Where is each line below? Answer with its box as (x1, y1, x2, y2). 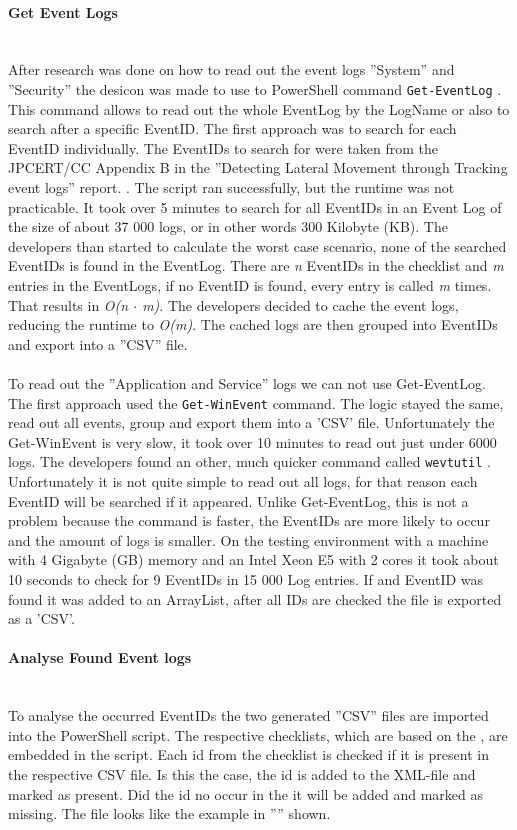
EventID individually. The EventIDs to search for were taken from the (8, 137, 439, 158)
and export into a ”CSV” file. (8, 333, 188, 354)
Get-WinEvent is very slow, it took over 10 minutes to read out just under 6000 (8, 431, 497, 452)
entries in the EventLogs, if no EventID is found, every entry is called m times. (8, 274, 492, 295)
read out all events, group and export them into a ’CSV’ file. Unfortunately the (8, 412, 495, 433)
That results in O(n (8, 294, 129, 315)
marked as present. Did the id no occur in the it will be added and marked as (8, 783, 484, 804)
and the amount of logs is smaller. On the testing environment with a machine (8, 529, 489, 550)
